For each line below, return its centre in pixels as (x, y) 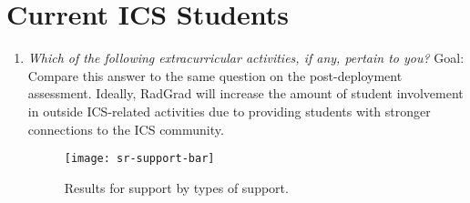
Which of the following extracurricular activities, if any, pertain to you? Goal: (246, 58)
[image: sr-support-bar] (139, 159)
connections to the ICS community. (126, 129)
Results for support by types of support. (176, 187)
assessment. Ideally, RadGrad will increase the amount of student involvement (245, 93)
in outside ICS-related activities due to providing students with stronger (229, 111)
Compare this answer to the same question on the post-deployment (215, 75)
